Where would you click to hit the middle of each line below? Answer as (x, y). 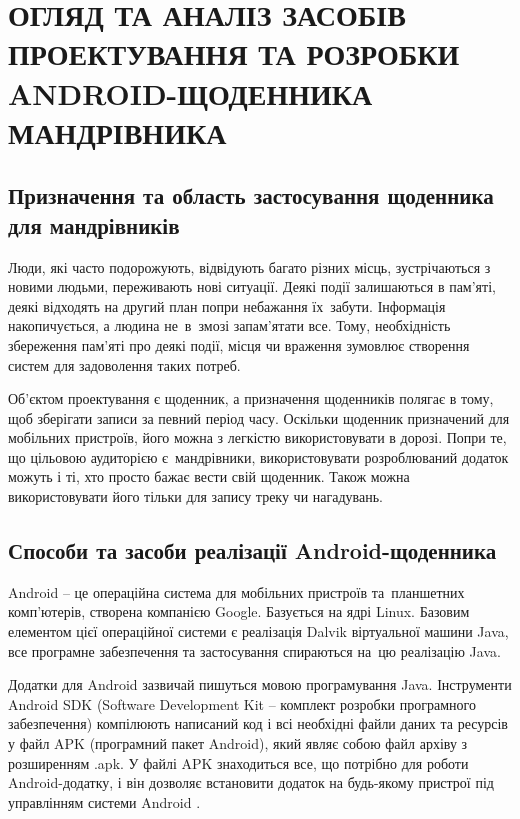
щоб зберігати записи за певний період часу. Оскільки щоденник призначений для (259, 417)
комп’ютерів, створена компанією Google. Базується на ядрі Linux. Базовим (239, 611)
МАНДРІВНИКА (117, 131)
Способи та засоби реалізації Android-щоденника (252, 550)
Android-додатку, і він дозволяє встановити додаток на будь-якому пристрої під (251, 782)
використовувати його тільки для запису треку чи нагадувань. (196, 496)
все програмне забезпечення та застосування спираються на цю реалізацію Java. (254, 650)
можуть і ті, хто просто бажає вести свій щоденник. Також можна (209, 476)
